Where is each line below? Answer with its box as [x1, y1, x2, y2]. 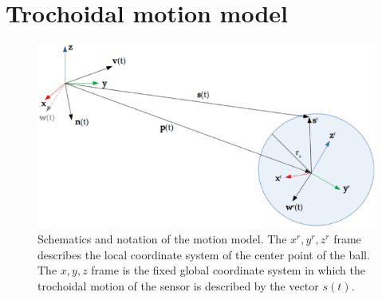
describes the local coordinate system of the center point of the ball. [37, 246, 370, 262]
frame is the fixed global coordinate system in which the [91, 262, 366, 278]
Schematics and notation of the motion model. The [37, 230, 287, 247]
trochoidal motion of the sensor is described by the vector [37, 277, 319, 294]
